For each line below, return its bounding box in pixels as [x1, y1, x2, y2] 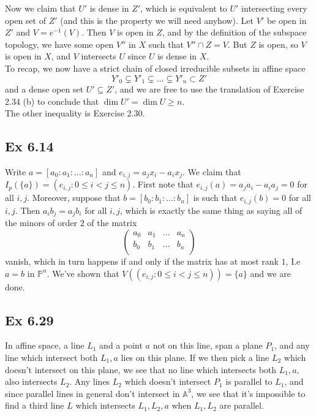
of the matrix [87, 216, 137, 229]
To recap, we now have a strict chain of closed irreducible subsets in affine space [5, 61, 306, 74]
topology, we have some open [5, 37, 114, 50]
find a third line [5, 399, 64, 412]
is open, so [258, 37, 298, 50]
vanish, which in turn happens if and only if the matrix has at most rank [5, 254, 279, 267]
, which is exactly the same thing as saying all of [119, 203, 303, 216]
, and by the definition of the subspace [162, 26, 307, 39]
